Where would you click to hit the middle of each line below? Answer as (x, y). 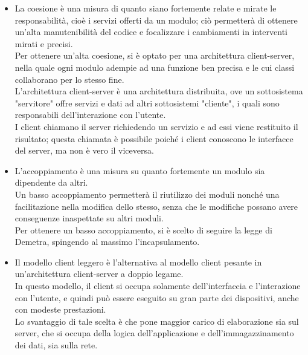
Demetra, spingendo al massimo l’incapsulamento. (107, 242)
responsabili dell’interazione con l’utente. (90, 115)
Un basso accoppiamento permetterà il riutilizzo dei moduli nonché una (147, 194)
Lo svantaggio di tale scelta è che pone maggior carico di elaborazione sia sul (157, 321)
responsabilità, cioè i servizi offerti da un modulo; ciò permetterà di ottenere (156, 20)
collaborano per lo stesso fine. (69, 79)
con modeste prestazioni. (60, 309)
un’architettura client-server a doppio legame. (99, 274)
